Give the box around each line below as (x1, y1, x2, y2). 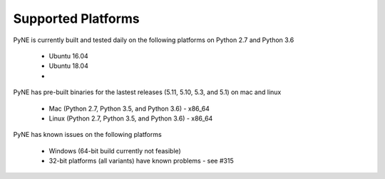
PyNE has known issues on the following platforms (13, 131, 162, 139)
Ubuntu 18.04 (48, 61, 88, 71)
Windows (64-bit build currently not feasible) (48, 146, 181, 155)
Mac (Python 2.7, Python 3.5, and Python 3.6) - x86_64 (48, 104, 210, 113)
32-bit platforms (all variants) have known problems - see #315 (48, 157, 235, 165)
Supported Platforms (13, 11, 140, 26)
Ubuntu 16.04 (48, 51, 88, 60)
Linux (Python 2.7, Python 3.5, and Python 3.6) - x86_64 (48, 114, 213, 123)
